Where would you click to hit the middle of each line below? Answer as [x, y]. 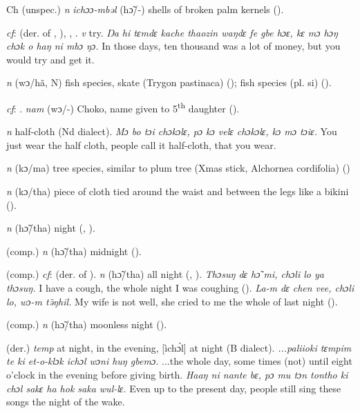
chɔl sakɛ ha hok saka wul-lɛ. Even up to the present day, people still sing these [174, 388]
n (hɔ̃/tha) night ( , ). [51, 228]
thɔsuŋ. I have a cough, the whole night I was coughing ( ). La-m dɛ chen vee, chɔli [180, 287]
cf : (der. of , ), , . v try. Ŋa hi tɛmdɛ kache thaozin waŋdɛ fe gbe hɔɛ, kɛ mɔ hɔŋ [172, 32]
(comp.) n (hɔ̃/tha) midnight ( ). [74, 251]
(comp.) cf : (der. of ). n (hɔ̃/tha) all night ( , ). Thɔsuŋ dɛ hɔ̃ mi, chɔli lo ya [165, 274]
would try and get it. [50, 59]
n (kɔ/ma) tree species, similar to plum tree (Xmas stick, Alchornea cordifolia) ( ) [178, 168]
